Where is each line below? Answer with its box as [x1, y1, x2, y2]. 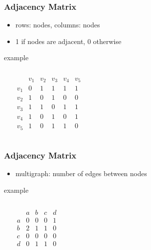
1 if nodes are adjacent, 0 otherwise [15, 36, 122, 46]
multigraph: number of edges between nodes [15, 168, 147, 179]
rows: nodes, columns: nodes [15, 20, 100, 30]
